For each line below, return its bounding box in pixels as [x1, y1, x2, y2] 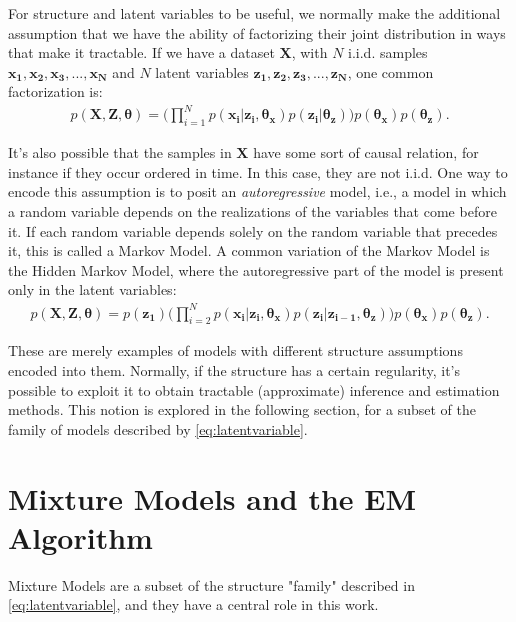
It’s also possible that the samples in [8, 142, 232, 163]
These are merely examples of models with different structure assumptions [8, 340, 463, 361]
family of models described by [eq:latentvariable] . [8, 418, 308, 439]
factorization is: [8, 81, 103, 102]
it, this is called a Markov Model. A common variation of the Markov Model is [8, 240, 490, 261]
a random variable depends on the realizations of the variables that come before [8, 201, 497, 222]
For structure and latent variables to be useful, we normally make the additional [8, 3, 501, 23]
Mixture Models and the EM [8, 477, 417, 518]
